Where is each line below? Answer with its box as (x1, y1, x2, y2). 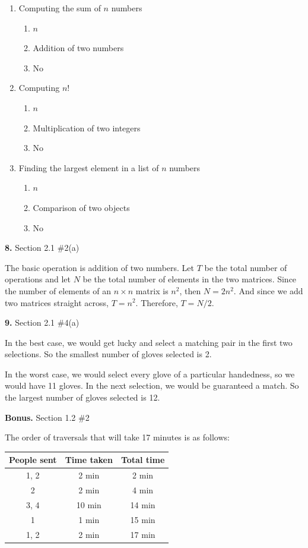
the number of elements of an (5, 284, 111, 297)
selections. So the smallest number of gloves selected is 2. (5, 348, 212, 360)
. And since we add (233, 284, 303, 297)
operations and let (5, 273, 71, 285)
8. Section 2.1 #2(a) (5, 241, 80, 254)
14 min (130, 498, 155, 511)
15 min (130, 513, 155, 525)
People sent (9, 453, 57, 466)
